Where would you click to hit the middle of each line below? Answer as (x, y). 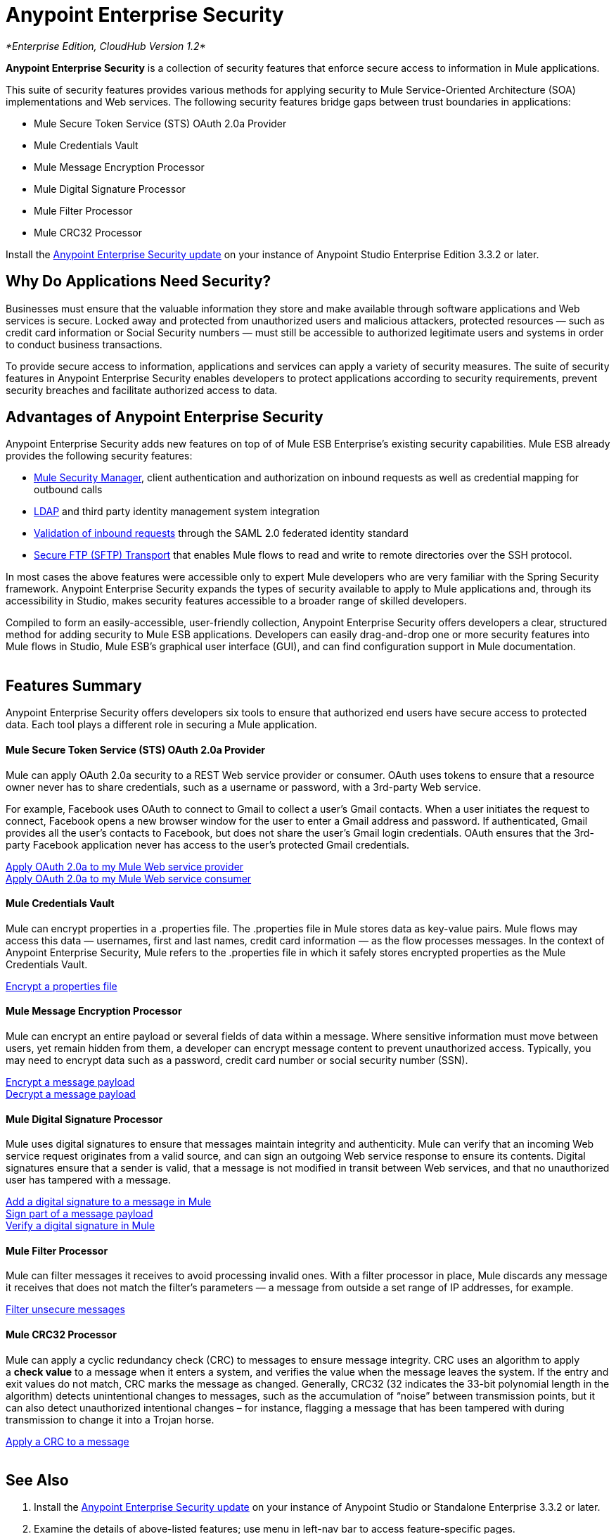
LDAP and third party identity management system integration (177, 512)
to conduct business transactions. (84, 344)
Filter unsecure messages (65, 1310)
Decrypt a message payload (71, 1094)
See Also (37, 1481)
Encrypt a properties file (62, 986)
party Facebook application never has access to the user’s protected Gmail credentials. (208, 844)
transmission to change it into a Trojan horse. (110, 1419)
